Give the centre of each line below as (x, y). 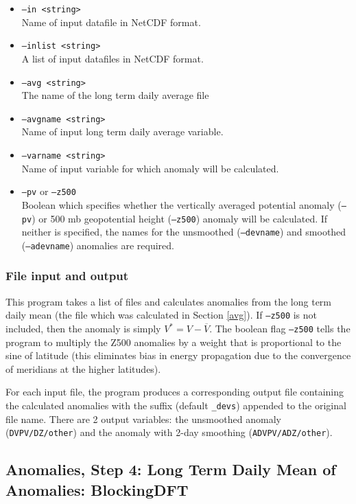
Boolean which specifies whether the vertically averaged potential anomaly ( (181, 204)
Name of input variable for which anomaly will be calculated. (150, 168)
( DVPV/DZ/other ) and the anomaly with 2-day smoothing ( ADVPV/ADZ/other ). (169, 432)
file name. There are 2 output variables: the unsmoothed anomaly (143, 419)
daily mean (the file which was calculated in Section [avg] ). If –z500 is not (162, 315)
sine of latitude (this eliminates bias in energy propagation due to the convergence (178, 355)
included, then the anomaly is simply (83, 328)
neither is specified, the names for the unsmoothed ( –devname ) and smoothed (184, 232)
